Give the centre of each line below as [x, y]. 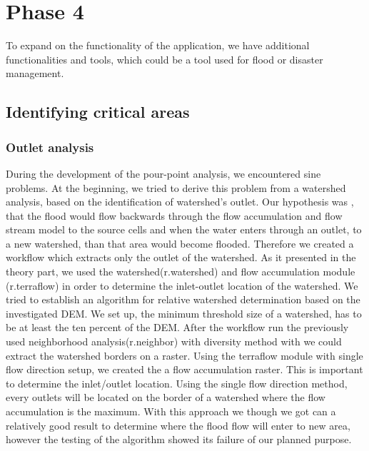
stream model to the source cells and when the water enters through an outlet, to [184, 229]
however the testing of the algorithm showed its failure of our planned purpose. [179, 439]
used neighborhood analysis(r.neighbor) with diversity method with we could [174, 341]
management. [35, 73]
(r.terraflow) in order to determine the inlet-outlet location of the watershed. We [182, 285]
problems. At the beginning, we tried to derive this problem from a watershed [176, 187]
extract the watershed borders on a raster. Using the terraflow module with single [184, 355]
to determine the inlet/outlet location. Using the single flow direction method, [177, 383]
